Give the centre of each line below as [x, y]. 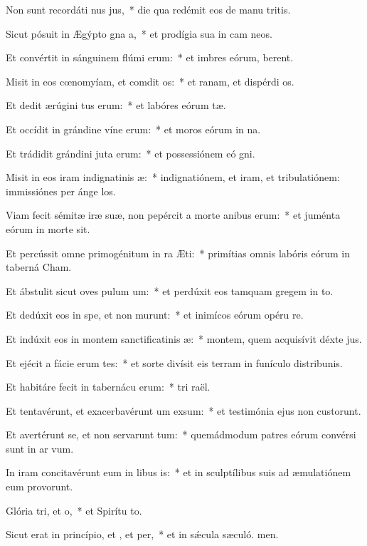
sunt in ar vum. [40, 448]
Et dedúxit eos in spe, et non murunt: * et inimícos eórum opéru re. [155, 315]
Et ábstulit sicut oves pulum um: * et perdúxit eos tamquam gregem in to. [170, 290]
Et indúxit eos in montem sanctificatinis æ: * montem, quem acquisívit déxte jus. [184, 338]
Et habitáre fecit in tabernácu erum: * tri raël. [108, 387]
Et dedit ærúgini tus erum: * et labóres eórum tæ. [116, 105]
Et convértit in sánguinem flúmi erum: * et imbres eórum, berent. [150, 57]
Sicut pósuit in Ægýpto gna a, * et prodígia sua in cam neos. [139, 33]
